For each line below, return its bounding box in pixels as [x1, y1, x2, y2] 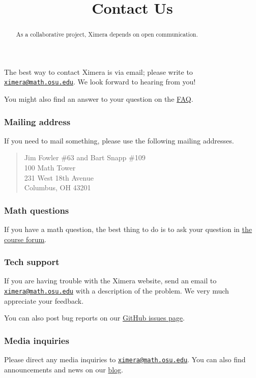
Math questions [4, 203, 69, 216]
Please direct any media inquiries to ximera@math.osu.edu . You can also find [4, 354, 246, 365]
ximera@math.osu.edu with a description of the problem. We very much [4, 285, 229, 296]
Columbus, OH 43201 [24, 182, 91, 193]
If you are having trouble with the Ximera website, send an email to [4, 275, 217, 286]
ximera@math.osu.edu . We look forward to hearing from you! [4, 76, 196, 87]
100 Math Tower [24, 162, 76, 173]
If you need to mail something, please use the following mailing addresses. [4, 135, 234, 146]
